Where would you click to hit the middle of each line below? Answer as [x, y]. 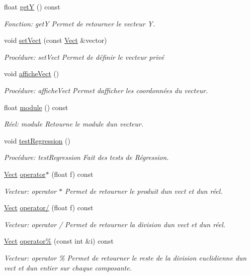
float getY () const [32, 6]
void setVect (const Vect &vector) [56, 40]
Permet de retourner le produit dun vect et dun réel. [144, 191]
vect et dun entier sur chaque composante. [68, 267]
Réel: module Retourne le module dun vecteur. [74, 124]
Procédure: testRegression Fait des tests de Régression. [86, 157]
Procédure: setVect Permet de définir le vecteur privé [84, 57]
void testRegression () [37, 140]
